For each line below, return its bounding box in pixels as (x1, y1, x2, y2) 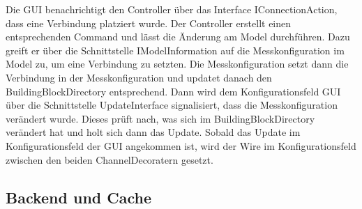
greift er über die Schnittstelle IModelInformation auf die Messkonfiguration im (6, 42, 345, 57)
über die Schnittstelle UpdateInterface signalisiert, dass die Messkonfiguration (6, 98, 338, 112)
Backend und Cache (6, 186, 152, 208)
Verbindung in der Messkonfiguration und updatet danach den (6, 70, 272, 84)
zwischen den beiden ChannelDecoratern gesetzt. (6, 152, 213, 167)
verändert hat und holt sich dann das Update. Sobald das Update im (6, 125, 301, 139)
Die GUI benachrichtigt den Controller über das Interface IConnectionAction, (6, 2, 338, 16)
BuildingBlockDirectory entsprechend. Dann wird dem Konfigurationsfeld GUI (6, 84, 341, 98)
